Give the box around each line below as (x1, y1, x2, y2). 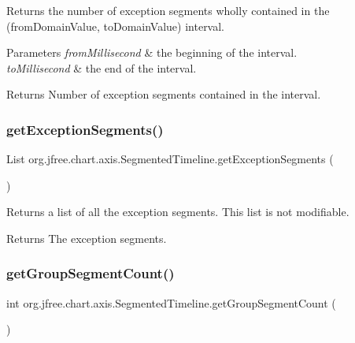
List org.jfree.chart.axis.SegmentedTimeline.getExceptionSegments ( (6, 151, 334, 167)
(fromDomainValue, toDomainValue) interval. (6, 17, 225, 34)
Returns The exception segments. (6, 229, 167, 246)
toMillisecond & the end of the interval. (6, 59, 197, 76)
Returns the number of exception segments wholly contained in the (6, 2, 330, 18)
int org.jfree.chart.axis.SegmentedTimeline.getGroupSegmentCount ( (6, 294, 336, 311)
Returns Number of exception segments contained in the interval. (6, 86, 321, 103)
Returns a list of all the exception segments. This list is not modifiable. (6, 203, 349, 220)
